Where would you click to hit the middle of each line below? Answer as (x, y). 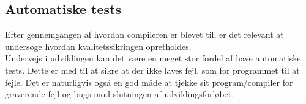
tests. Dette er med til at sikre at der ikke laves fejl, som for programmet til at (152, 70)
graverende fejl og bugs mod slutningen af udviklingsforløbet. (120, 94)
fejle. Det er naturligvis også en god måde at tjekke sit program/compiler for (149, 82)
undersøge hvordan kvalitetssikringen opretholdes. (98, 46)
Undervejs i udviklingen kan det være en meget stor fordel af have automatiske (153, 58)
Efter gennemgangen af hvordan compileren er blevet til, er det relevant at (144, 34)
